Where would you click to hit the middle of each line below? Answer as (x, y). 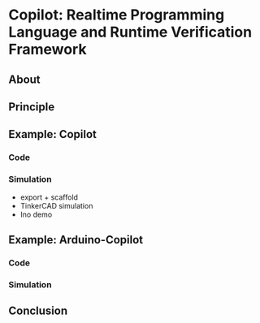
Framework (48, 50)
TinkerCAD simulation (56, 205)
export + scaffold (49, 197)
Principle (32, 107)
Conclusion (38, 311)
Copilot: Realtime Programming (117, 15)
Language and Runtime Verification (130, 32)
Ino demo (36, 214)
